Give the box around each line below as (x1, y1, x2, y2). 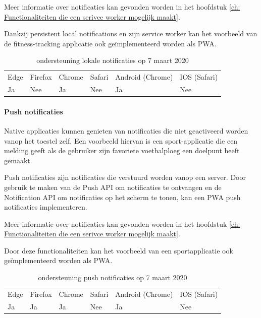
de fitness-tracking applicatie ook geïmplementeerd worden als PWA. (4, 38, 217, 48)
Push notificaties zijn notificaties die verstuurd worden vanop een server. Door (4, 172, 246, 182)
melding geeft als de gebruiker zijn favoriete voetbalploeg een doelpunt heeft (4, 145, 240, 156)
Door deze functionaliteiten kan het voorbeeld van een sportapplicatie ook (4, 245, 233, 256)
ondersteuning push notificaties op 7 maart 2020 (38, 272, 187, 283)
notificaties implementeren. (4, 202, 87, 212)
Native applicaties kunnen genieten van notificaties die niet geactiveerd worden (4, 125, 248, 136)
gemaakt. (4, 155, 32, 165)
